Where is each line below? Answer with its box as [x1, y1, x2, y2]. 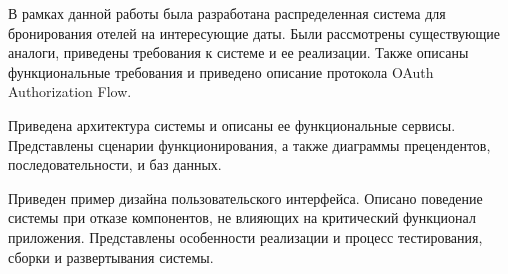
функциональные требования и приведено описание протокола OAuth [8, 61, 434, 82]
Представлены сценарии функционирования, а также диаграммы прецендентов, [8, 134, 491, 155]
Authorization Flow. [8, 81, 132, 102]
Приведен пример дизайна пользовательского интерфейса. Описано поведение [8, 187, 483, 208]
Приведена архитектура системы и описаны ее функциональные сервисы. [8, 114, 456, 135]
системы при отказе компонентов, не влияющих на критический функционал [8, 207, 476, 228]
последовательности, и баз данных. [8, 154, 222, 175]
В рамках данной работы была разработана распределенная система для [8, 3, 446, 23]
